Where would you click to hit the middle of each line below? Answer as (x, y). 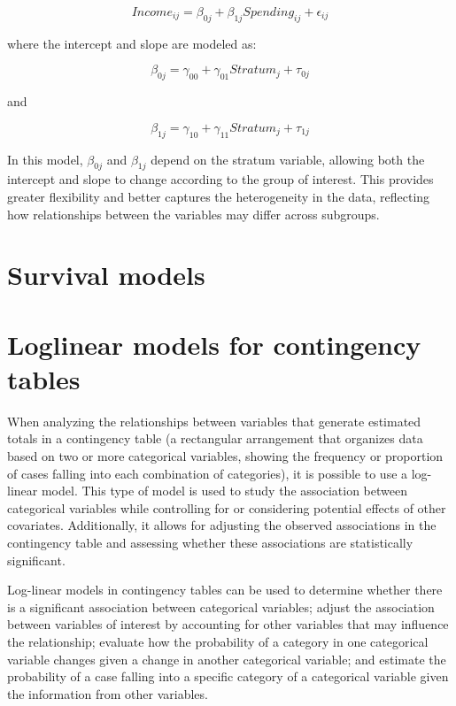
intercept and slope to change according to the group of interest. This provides (220, 179)
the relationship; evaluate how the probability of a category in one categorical (218, 641)
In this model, (45, 159)
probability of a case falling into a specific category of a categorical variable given (228, 676)
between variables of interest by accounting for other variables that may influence (228, 624)
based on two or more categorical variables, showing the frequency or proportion (225, 456)
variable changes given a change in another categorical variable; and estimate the (227, 659)
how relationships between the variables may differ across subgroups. (193, 214)
